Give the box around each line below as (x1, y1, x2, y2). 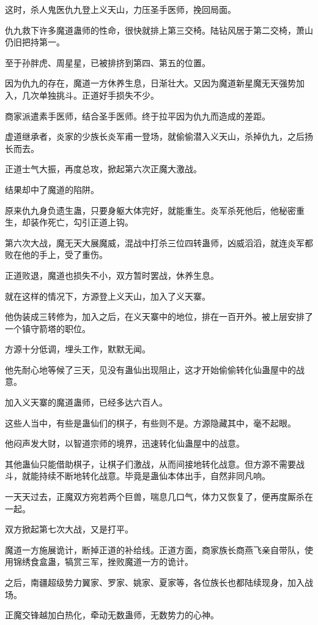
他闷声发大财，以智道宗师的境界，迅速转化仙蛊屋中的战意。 (5, 437, 245, 450)
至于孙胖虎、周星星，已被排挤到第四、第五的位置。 (5, 56, 210, 69)
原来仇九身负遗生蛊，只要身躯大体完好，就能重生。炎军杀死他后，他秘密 (5, 203, 296, 216)
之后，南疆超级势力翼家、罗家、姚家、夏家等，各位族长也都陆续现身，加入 (5, 576, 305, 588)
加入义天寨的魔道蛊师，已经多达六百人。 (5, 396, 168, 409)
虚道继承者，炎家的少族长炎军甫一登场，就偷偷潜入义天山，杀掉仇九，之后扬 (5, 130, 313, 143)
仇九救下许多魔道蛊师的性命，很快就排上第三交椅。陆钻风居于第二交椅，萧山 (5, 23, 313, 36)
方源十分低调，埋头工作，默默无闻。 (5, 343, 150, 355)
